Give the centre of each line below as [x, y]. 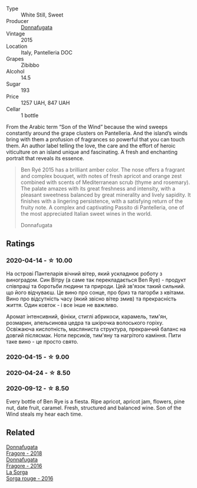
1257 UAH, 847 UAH [45, 103]
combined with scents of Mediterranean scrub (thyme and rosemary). [105, 182]
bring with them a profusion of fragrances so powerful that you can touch [96, 139]
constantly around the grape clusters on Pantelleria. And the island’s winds [97, 133]
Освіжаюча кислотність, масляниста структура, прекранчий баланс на [96, 329]
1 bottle [30, 115]
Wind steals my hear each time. [44, 414]
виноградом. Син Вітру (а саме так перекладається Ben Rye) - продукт [96, 280]
